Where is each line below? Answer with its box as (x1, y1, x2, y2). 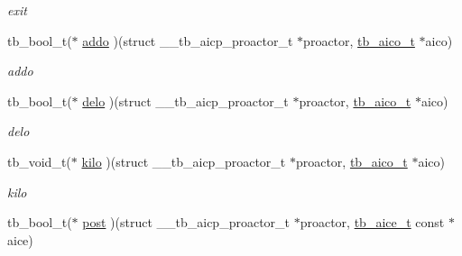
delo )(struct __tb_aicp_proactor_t (82, 91, 289, 110)
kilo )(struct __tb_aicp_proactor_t (81, 151, 286, 170)
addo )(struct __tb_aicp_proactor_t (82, 31, 293, 50)
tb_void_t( (7, 151, 71, 170)
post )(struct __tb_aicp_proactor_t (82, 213, 291, 232)
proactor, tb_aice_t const (300, 213, 445, 232)
